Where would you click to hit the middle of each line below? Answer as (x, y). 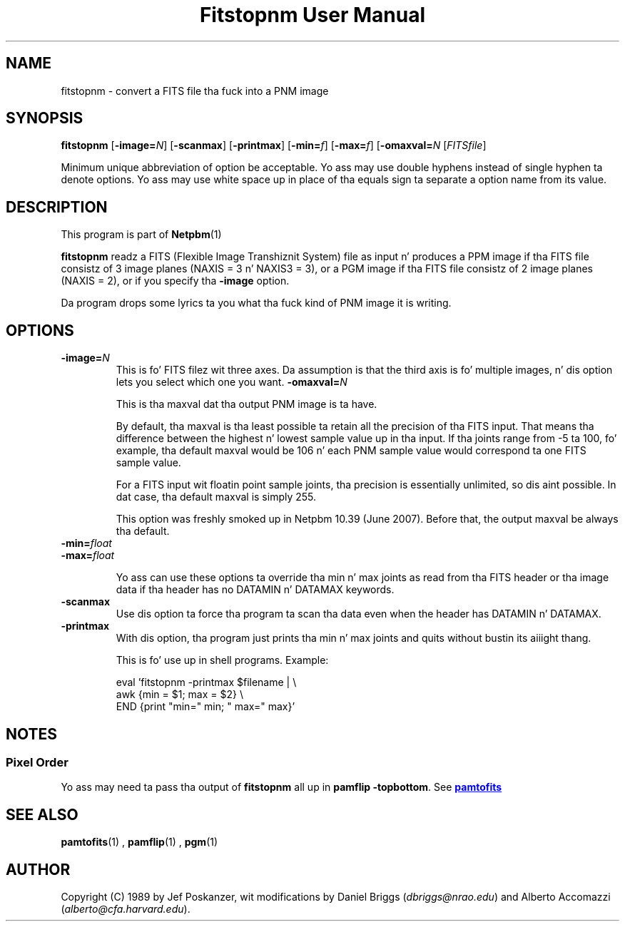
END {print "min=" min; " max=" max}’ (205, 707)
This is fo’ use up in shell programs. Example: (222, 660)
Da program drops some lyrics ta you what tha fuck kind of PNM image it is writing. (256, 303)
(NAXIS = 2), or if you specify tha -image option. (175, 281)
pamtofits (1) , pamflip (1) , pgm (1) (139, 842)
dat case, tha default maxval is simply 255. (216, 497)
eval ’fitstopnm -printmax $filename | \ (206, 682)
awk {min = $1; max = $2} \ (179, 695)
